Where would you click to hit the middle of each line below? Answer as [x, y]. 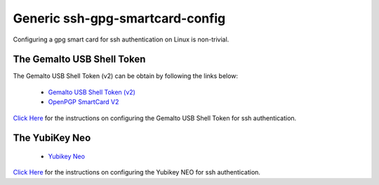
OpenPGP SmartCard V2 [84, 102]
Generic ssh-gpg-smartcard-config [119, 18]
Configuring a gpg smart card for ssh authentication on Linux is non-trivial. [121, 39]
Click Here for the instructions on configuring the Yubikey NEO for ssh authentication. [137, 172]
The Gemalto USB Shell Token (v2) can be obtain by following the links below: [126, 76]
